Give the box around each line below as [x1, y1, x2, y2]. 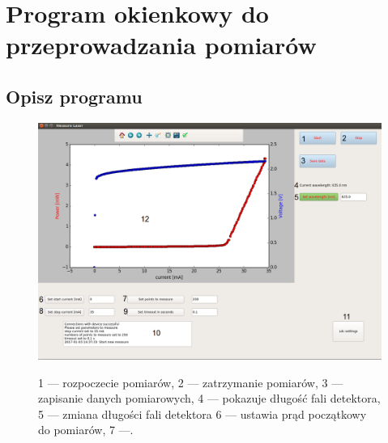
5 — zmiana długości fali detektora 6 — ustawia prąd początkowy [38, 405, 367, 422]
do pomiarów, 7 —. [38, 421, 134, 438]
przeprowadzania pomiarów [6, 28, 317, 61]
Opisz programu [6, 83, 143, 108]
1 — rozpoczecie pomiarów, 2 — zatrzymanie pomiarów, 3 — [38, 373, 343, 390]
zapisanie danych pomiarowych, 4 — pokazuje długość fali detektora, [38, 390, 381, 407]
